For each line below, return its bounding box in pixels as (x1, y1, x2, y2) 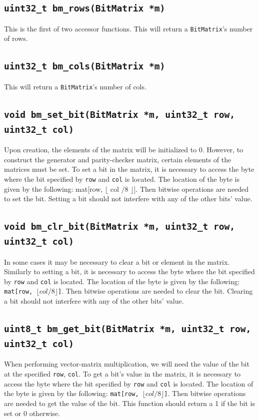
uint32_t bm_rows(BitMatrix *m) (4, 3, 165, 14)
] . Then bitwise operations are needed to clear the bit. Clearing (57, 286, 253, 296)
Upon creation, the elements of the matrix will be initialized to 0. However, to (4, 144, 243, 155)
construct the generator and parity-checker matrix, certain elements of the (4, 154, 231, 164)
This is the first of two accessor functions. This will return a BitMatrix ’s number (4, 23, 253, 33)
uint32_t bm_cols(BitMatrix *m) (4, 61, 165, 72)
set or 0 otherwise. (4, 408, 60, 418)
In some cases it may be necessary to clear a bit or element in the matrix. (4, 256, 230, 267)
